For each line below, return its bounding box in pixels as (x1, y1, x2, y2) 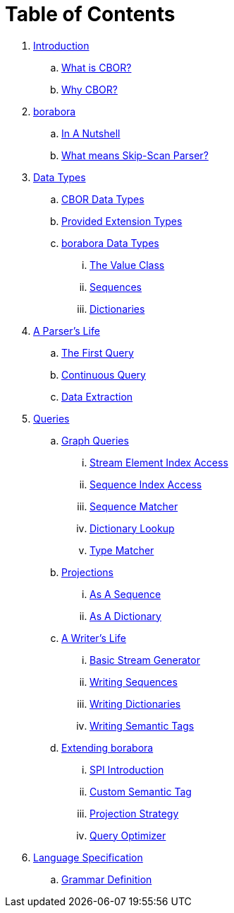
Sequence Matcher (90, 500, 178, 512)
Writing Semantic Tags (90, 719, 195, 732)
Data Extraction (61, 390, 133, 403)
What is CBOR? (61, 61, 132, 74)
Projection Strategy (90, 807, 179, 820)
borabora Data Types (61, 236, 159, 249)
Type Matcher (90, 544, 154, 556)
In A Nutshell (61, 127, 121, 139)
